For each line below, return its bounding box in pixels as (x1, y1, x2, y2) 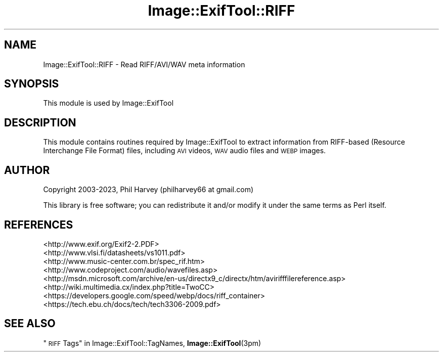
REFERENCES (4, 218, 73, 231)
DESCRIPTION (4, 116, 76, 129)
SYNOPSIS (4, 77, 59, 91)
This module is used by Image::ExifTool (43, 99, 174, 108)
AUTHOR (4, 163, 50, 176)
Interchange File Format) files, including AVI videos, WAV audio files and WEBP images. (43, 146, 326, 155)
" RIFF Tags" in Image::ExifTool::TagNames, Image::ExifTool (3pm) (43, 338, 261, 347)
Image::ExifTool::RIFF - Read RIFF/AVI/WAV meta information (43, 60, 245, 69)
